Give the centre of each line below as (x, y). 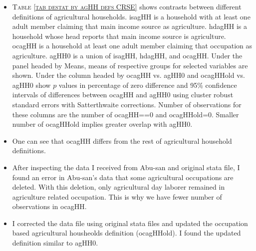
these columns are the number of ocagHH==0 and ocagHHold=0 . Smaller (126, 114)
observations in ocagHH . (49, 206)
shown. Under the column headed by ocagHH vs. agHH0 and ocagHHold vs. (128, 75)
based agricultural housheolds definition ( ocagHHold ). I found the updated (127, 233)
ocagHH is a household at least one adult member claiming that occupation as (132, 46)
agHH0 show (31, 85)
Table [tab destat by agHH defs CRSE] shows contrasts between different (127, 6)
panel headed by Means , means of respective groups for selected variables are (130, 65)
